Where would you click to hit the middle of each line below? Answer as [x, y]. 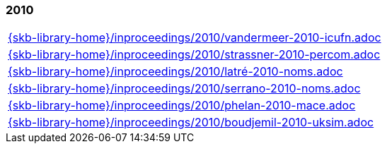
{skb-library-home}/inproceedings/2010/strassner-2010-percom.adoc [194, 55]
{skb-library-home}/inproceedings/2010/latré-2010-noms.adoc [175, 72]
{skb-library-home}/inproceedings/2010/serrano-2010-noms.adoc [184, 89]
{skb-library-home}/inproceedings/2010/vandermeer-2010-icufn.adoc [195, 38]
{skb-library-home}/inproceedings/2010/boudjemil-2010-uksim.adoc [191, 123]
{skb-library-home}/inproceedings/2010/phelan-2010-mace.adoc [182, 106]
